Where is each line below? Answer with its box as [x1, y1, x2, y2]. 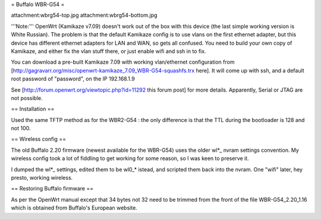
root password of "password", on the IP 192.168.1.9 [11, 75, 135, 83]
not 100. [11, 125, 31, 132]
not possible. [11, 94, 43, 101]
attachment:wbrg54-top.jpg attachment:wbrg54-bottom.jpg [11, 12, 158, 19]
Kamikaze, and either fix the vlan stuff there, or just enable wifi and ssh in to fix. [11, 48, 206, 55]
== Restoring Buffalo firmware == [11, 185, 94, 192]
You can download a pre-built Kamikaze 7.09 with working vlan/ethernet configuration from [11, 58, 235, 65]
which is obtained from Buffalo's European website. [11, 204, 138, 211]
